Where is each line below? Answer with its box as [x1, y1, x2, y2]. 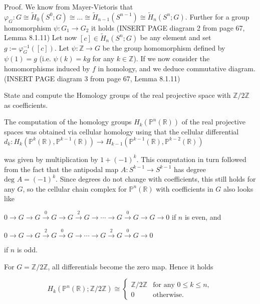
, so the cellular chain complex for [23, 183, 127, 194]
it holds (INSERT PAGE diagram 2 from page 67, [91, 22, 245, 33]
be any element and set [140, 32, 211, 43]
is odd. [17, 244, 38, 255]
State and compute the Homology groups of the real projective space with [4, 90, 231, 100]
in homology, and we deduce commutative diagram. [98, 63, 255, 74]
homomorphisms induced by [4, 63, 90, 74]
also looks [223, 183, 253, 194]
